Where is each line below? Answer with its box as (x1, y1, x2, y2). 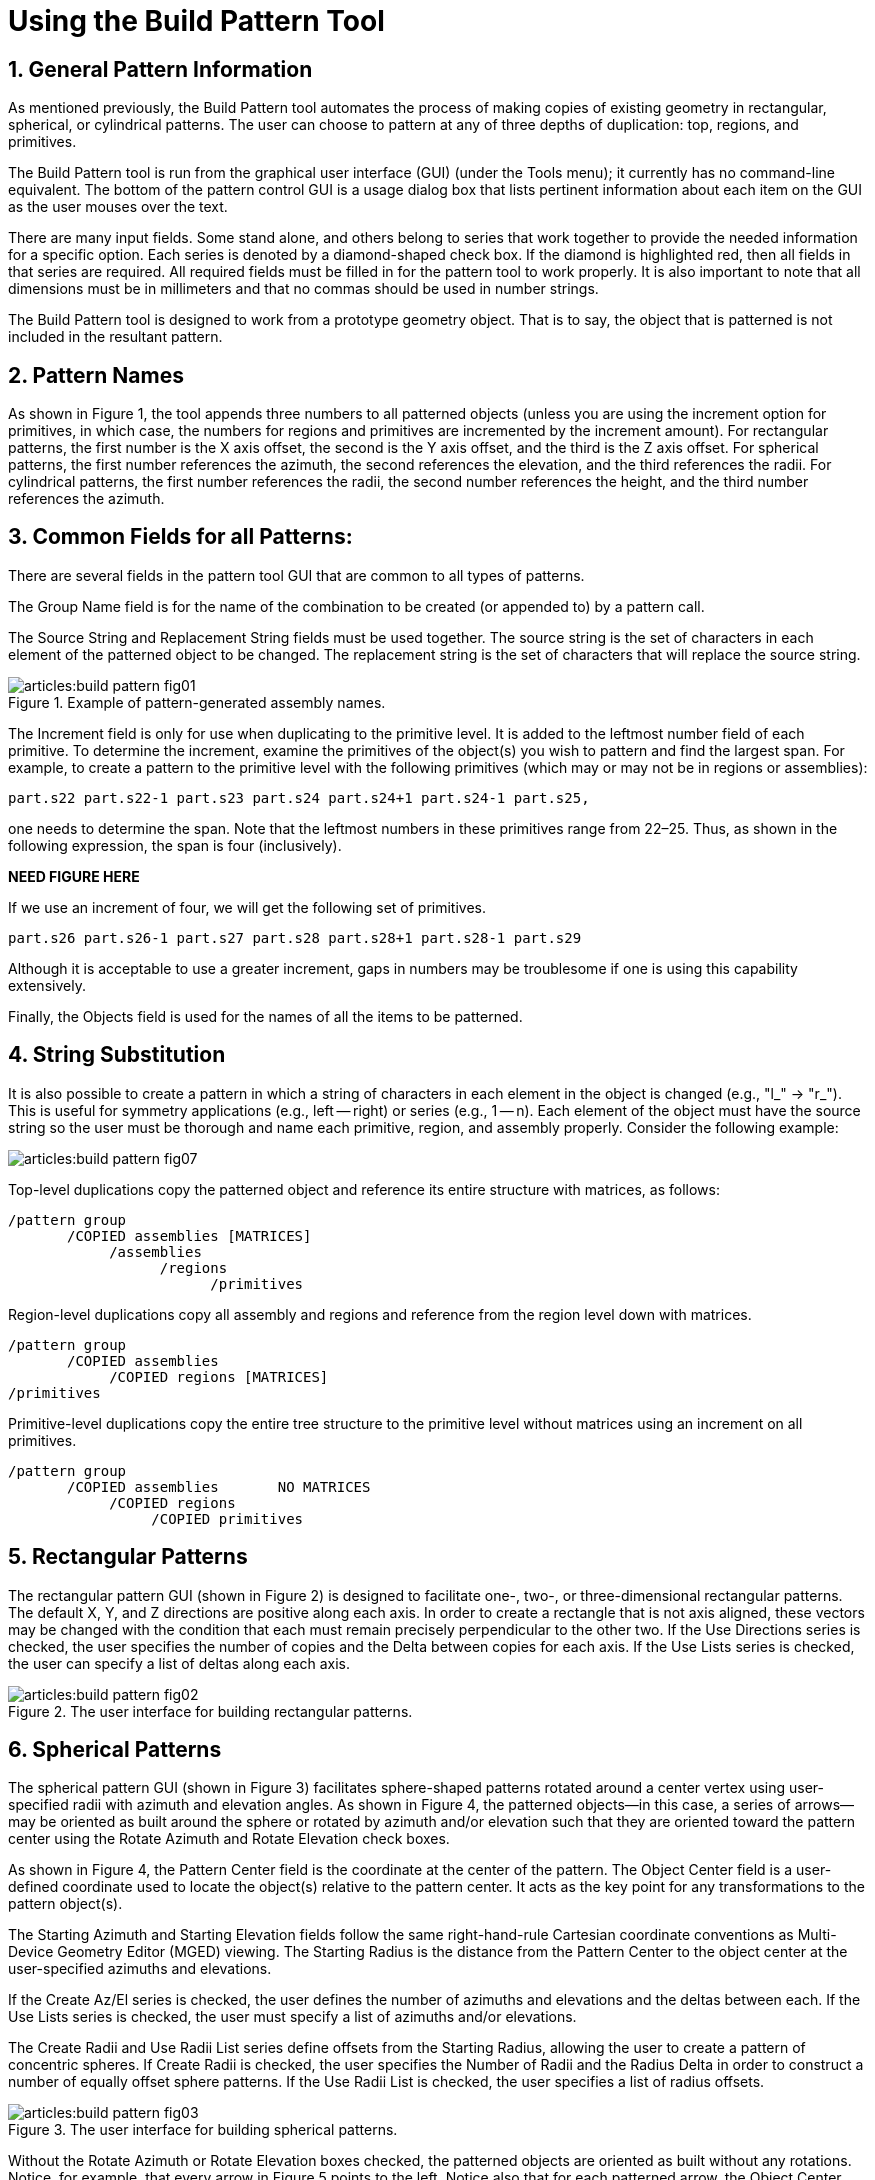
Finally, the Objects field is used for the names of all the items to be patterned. (8, 1007, 523, 1025)
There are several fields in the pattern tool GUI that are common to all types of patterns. (8, 566, 585, 584)
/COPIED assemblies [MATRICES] (67, 1227, 312, 1244)
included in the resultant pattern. (8, 328, 223, 346)
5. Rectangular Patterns (8, 1544, 248, 1570)
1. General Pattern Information (8, 56, 313, 82)
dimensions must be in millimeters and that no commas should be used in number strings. (8, 280, 599, 298)
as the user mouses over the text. (8, 198, 228, 216)
